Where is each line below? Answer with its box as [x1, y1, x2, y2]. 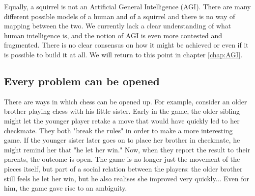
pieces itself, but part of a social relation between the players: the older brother [4, 163, 243, 173]
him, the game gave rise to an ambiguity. [4, 183, 127, 193]
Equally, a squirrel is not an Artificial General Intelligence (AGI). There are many [4, 1, 251, 11]
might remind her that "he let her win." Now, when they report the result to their [4, 144, 251, 154]
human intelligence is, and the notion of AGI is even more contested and [4, 30, 223, 40]
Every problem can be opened [4, 73, 160, 88]
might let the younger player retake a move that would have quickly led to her [4, 115, 240, 125]
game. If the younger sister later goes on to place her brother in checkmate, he [4, 135, 240, 145]
